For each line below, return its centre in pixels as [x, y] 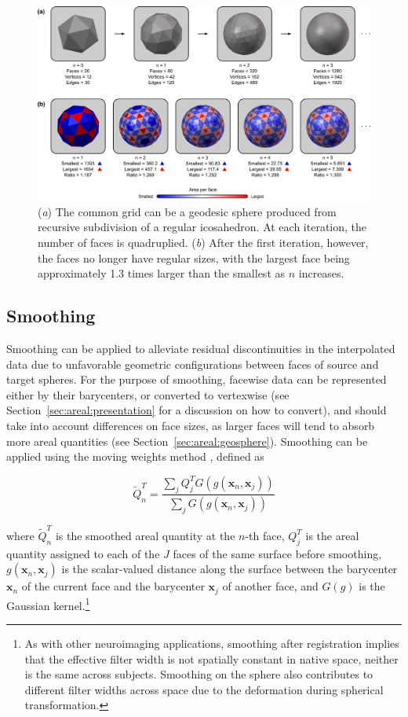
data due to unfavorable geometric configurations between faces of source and [193, 364]
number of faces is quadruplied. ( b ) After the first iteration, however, [203, 242]
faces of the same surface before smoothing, [277, 553]
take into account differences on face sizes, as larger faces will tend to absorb [191, 425]
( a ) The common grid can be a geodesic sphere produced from [187, 211]
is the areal [332, 535]
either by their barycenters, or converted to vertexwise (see [148, 394]
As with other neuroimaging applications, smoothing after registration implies [212, 643]
